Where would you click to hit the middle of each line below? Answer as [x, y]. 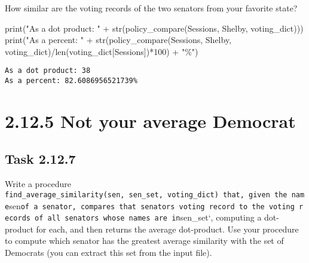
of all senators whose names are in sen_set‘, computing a [148, 217]
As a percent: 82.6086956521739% [71, 81]
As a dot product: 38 [48, 71]
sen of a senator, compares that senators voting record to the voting [152, 205]
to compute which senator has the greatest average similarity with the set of [144, 241]
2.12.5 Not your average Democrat [150, 120]
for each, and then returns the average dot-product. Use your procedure [167, 229]
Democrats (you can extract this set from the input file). [108, 253]
